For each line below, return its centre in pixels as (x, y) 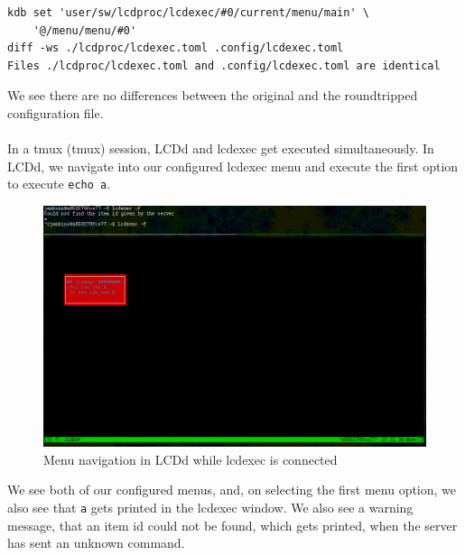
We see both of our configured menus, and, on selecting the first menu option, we (232, 490)
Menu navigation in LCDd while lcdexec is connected (191, 459)
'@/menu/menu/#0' (85, 30)
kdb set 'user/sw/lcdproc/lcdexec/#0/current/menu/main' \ (188, 13)
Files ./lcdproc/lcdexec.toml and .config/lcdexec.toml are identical (224, 65)
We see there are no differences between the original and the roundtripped (213, 95)
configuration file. (56, 112)
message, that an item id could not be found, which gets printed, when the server (232, 525)
